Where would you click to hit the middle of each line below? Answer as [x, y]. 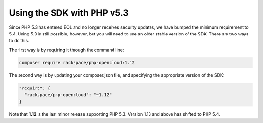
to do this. [19, 41]
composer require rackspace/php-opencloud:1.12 [77, 62]
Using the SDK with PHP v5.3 [69, 13]
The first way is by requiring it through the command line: [66, 50]
